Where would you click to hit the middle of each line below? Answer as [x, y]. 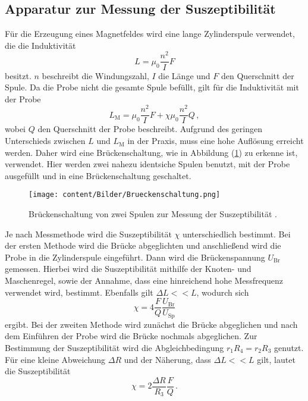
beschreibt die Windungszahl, [95, 75]
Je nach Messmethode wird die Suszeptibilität [88, 234]
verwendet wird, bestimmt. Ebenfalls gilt [79, 292]
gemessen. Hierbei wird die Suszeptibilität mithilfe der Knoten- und [128, 269]
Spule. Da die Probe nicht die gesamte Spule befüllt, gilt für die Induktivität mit [152, 87]
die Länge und [184, 75]
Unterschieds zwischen [45, 141]
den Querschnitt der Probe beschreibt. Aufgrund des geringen [150, 129]
